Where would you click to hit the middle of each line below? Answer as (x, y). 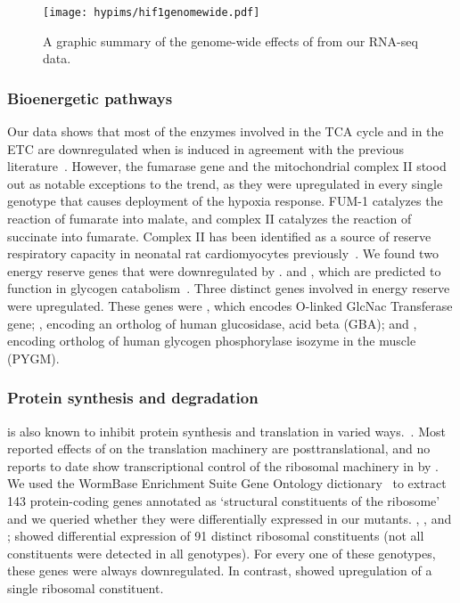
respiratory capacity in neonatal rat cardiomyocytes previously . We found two (223, 253)
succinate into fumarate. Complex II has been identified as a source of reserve (219, 236)
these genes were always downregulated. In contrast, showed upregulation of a (220, 570)
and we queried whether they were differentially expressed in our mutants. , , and (230, 518)
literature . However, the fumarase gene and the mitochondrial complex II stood (227, 166)
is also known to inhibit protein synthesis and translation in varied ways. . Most (226, 431)
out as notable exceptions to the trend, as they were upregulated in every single (225, 183)
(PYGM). (33, 358)
